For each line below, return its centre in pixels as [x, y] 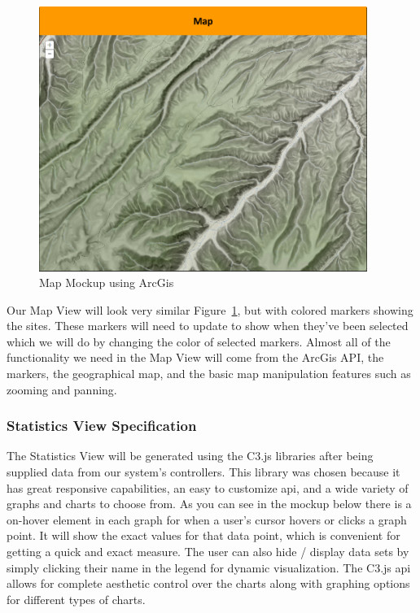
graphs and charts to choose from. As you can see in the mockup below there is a [209, 504]
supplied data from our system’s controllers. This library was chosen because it [203, 472]
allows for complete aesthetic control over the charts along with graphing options [208, 583]
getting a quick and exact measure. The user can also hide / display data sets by [208, 552]
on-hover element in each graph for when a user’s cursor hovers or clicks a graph [207, 519]
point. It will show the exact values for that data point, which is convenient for [203, 535]
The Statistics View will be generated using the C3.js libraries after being [190, 456]
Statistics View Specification [102, 426]
